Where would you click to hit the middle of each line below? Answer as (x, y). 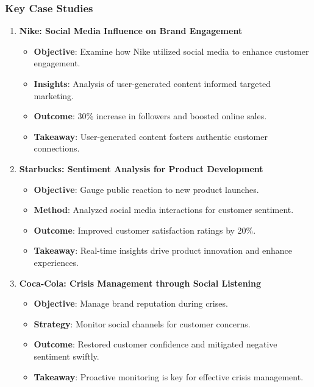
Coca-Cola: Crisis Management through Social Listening (140, 283)
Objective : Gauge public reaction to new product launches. (146, 189)
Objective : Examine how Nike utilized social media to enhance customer (171, 51)
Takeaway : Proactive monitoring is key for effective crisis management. (169, 376)
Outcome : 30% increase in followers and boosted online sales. (150, 116)
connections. (57, 148)
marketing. (54, 95)
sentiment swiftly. (66, 356)
